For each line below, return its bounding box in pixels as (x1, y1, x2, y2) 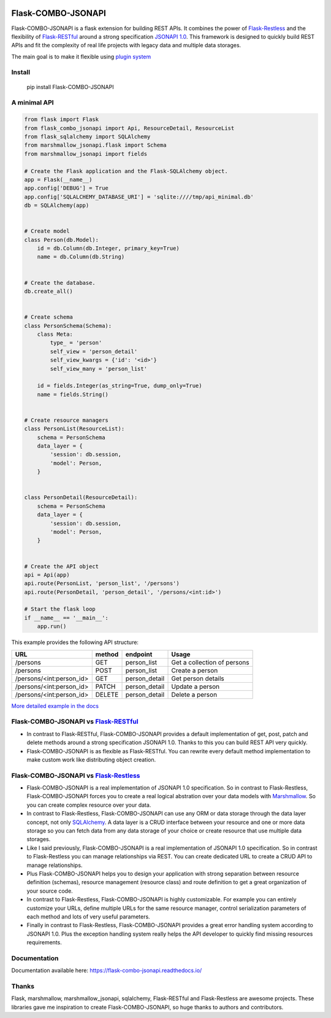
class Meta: (37, 330, 74, 338)
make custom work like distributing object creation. (26, 756, 156, 763)
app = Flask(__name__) (24, 176, 93, 183)
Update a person (171, 682, 220, 691)
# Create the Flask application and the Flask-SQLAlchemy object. (24, 168, 228, 174)
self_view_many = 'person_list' (50, 365, 147, 372)
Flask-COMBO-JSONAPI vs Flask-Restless (11, 771, 140, 780)
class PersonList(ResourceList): (24, 425, 125, 432)
